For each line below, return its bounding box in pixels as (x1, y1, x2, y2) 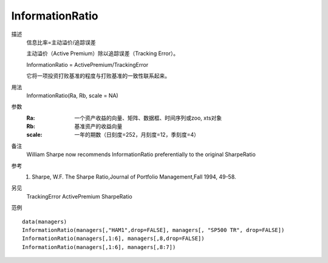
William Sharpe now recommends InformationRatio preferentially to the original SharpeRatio (26, 151, 256, 158)
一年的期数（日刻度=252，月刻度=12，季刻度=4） (74, 131, 200, 138)
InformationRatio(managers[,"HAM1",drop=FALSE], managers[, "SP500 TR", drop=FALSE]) (22, 227, 285, 233)
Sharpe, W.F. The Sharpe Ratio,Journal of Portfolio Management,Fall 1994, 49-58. (32, 173, 236, 180)
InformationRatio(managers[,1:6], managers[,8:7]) (22, 244, 176, 250)
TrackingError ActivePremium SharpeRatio (26, 193, 133, 200)
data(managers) (22, 218, 67, 225)
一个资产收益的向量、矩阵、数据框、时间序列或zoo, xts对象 (74, 114, 222, 121)
